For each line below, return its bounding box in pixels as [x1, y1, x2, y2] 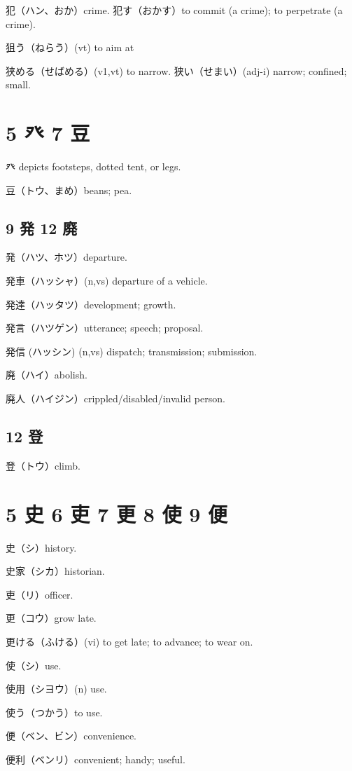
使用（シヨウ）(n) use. [6, 681, 107, 696]
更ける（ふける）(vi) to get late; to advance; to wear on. [6, 634, 253, 648]
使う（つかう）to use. [6, 704, 103, 719]
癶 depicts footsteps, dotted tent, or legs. [6, 159, 181, 174]
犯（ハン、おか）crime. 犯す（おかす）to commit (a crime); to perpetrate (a [6, 3, 343, 17]
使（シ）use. [6, 657, 62, 672]
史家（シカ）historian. [6, 564, 105, 578]
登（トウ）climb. [6, 458, 80, 472]
